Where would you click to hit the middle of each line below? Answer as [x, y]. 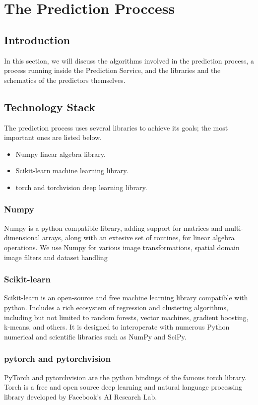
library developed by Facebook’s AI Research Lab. [81, 396]
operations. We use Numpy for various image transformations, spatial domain [122, 247]
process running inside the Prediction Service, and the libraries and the [112, 70]
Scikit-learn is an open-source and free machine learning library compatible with [126, 298]
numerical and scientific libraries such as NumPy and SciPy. [95, 336]
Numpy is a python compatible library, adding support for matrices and [113, 228]
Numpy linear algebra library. [61, 154]
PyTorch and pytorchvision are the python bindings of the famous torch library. [125, 377]
